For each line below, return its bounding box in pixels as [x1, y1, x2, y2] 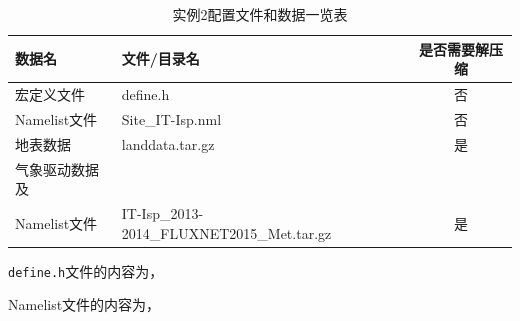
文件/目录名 [121, 48, 200, 69]
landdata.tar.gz [121, 133, 215, 154]
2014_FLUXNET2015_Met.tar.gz [121, 222, 332, 243]
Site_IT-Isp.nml [121, 108, 222, 129]
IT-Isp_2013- [121, 203, 204, 223]
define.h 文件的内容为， [8, 260, 164, 281]
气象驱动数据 [15, 158, 99, 179]
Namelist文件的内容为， [8, 294, 161, 315]
